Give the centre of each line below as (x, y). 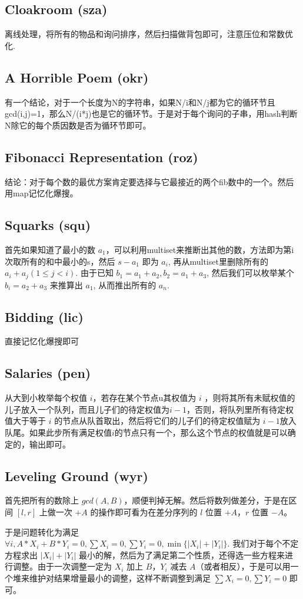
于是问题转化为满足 (42, 531)
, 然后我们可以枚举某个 (250, 273)
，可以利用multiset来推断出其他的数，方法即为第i (200, 249)
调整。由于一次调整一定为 (62, 566)
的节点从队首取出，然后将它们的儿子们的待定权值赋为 (157, 421)
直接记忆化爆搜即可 (42, 341)
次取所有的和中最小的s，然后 (60, 261)
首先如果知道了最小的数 (50, 249)
